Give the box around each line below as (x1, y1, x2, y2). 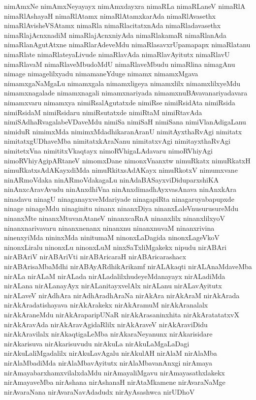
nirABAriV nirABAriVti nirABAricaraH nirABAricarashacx (4, 251, 186, 262)
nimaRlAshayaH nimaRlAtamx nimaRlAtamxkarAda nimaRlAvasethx (4, 10, 216, 21)
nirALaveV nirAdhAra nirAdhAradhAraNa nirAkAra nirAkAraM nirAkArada (4, 290, 240, 300)
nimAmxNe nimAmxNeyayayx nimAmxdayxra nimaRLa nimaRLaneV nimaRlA (4, 1, 246, 11)
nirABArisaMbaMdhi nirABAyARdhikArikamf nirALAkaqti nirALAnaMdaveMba (4, 261, 252, 272)
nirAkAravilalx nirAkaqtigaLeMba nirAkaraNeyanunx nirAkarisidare (4, 329, 213, 339)
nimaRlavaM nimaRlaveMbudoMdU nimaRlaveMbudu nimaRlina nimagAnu (4, 59, 235, 69)
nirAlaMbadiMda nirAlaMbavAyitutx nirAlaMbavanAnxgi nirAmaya (4, 357, 213, 368)
